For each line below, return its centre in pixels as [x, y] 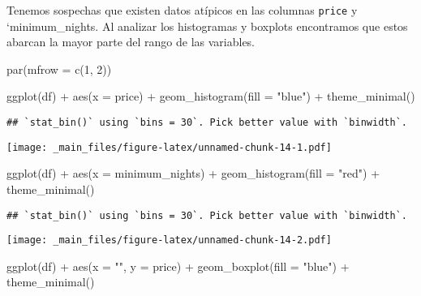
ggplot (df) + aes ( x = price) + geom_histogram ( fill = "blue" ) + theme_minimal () [211, 96]
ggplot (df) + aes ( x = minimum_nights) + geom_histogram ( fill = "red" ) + [193, 173]
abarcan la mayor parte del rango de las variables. [131, 42]
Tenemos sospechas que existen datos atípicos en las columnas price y [182, 10]
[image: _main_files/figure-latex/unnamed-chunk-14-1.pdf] [169, 147]
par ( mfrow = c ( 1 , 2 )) [59, 69]
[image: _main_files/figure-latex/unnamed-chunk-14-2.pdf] [169, 240]
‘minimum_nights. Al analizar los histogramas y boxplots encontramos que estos [207, 26]
